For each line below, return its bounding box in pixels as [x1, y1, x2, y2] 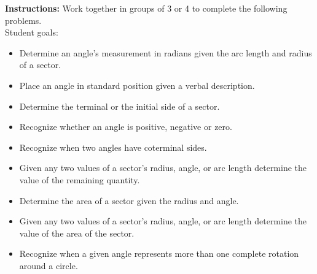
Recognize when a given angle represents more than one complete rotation [19, 247, 299, 260]
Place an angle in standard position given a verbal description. [19, 78, 255, 91]
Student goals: [5, 26, 58, 39]
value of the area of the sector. [19, 226, 135, 239]
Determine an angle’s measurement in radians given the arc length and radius [19, 46, 312, 59]
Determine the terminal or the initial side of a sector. [19, 99, 220, 112]
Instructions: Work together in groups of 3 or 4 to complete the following [5, 2, 288, 14]
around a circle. [19, 259, 78, 272]
